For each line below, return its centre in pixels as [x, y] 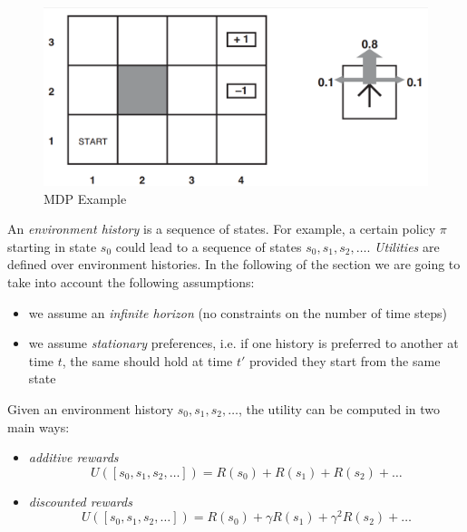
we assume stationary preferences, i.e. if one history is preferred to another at [243, 343]
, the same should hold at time [147, 360]
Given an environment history [91, 409]
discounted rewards [80, 501]
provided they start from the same [345, 360]
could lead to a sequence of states [209, 246]
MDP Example [85, 198]
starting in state [52, 246]
